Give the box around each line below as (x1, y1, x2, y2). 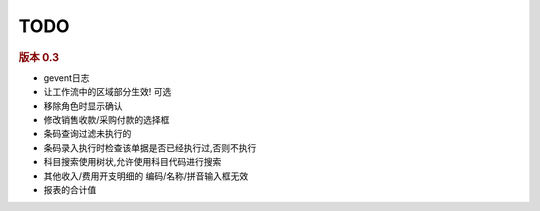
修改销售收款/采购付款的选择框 (43, 113, 170, 125)
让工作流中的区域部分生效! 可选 (43, 86, 172, 98)
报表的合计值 (43, 183, 97, 195)
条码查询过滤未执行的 (43, 128, 132, 140)
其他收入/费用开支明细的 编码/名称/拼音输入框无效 (43, 170, 249, 182)
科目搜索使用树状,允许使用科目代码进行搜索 (43, 156, 222, 168)
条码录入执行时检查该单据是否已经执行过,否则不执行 (43, 141, 257, 154)
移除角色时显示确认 (43, 100, 123, 112)
